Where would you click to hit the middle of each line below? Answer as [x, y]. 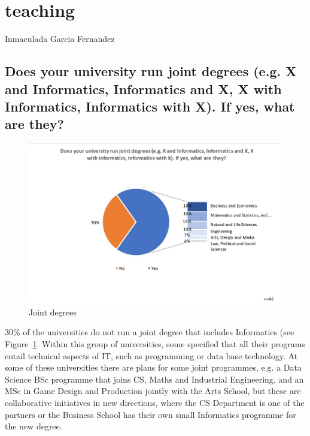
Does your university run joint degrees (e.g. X [151, 71]
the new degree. [34, 426]
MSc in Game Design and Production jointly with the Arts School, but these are [153, 391]
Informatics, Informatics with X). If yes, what [150, 106]
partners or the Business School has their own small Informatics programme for [151, 414]
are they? [34, 124]
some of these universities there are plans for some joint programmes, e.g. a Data [153, 367]
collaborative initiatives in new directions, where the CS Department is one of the [155, 402]
